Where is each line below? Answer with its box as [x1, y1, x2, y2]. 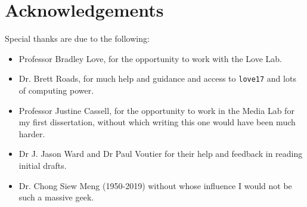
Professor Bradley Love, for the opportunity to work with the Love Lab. [18, 52, 283, 64]
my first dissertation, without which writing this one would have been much [18, 116, 296, 128]
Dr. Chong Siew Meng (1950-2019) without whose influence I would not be [18, 179, 292, 191]
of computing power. [18, 84, 94, 96]
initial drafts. [18, 159, 67, 171]
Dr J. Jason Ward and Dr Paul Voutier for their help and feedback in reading [18, 147, 303, 160]
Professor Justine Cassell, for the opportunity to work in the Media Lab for [18, 104, 294, 116]
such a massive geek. [18, 191, 94, 203]
